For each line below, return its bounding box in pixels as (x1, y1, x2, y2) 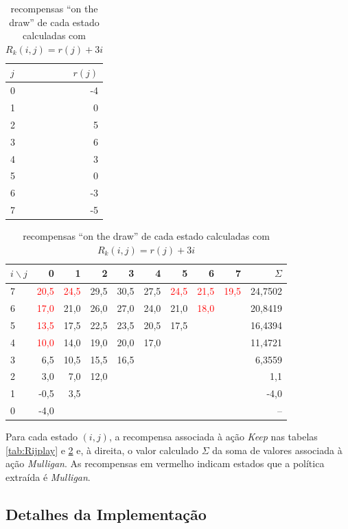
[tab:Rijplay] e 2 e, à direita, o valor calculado (5, 442, 199, 457)
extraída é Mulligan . (5, 470, 91, 484)
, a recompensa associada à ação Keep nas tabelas (108, 429, 318, 444)
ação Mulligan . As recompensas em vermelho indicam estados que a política (5, 456, 325, 471)
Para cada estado (5, 429, 78, 444)
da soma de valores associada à (212, 442, 343, 457)
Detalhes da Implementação (5, 504, 207, 525)
